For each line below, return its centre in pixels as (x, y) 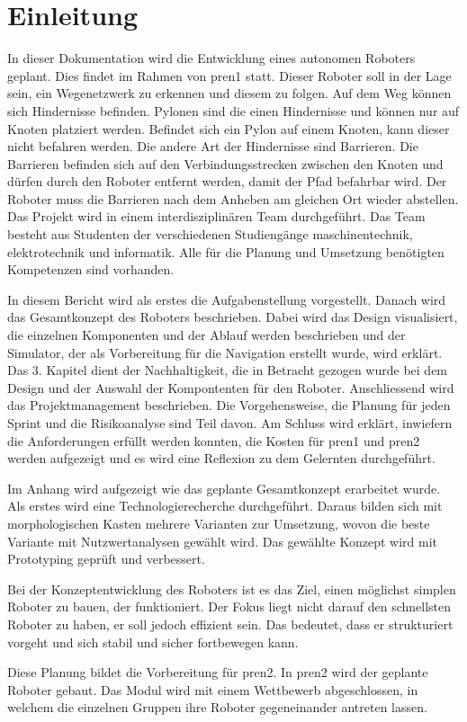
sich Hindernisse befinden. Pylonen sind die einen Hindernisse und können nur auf (233, 110)
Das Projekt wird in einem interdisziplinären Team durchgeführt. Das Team (216, 216)
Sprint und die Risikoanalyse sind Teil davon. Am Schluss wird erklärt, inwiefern (230, 423)
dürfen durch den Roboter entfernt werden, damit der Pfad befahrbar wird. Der (227, 181)
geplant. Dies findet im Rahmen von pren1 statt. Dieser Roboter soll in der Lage (229, 75)
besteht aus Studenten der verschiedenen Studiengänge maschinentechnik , (210, 234)
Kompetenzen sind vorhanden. (91, 269)
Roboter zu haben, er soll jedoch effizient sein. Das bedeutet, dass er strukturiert (230, 624)
